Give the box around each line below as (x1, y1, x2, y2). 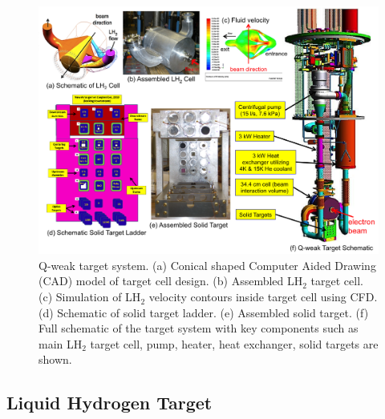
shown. (38, 351, 72, 368)
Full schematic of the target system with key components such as (38, 320, 359, 336)
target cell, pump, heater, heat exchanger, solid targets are (90, 335, 379, 352)
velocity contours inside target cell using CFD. (148, 288, 378, 305)
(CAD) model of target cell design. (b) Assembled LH (38, 272, 303, 289)
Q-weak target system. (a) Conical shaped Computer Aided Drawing (38, 256, 376, 273)
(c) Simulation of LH (38, 288, 141, 305)
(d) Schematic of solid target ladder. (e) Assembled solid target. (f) (38, 304, 369, 320)
